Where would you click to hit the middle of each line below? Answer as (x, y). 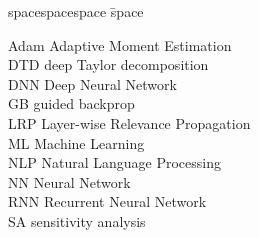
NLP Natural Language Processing (114, 162)
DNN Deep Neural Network (92, 83)
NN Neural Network (69, 181)
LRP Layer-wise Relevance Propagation (129, 122)
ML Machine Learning (76, 142)
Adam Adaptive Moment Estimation (120, 44)
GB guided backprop (71, 103)
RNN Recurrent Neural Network (107, 201)
